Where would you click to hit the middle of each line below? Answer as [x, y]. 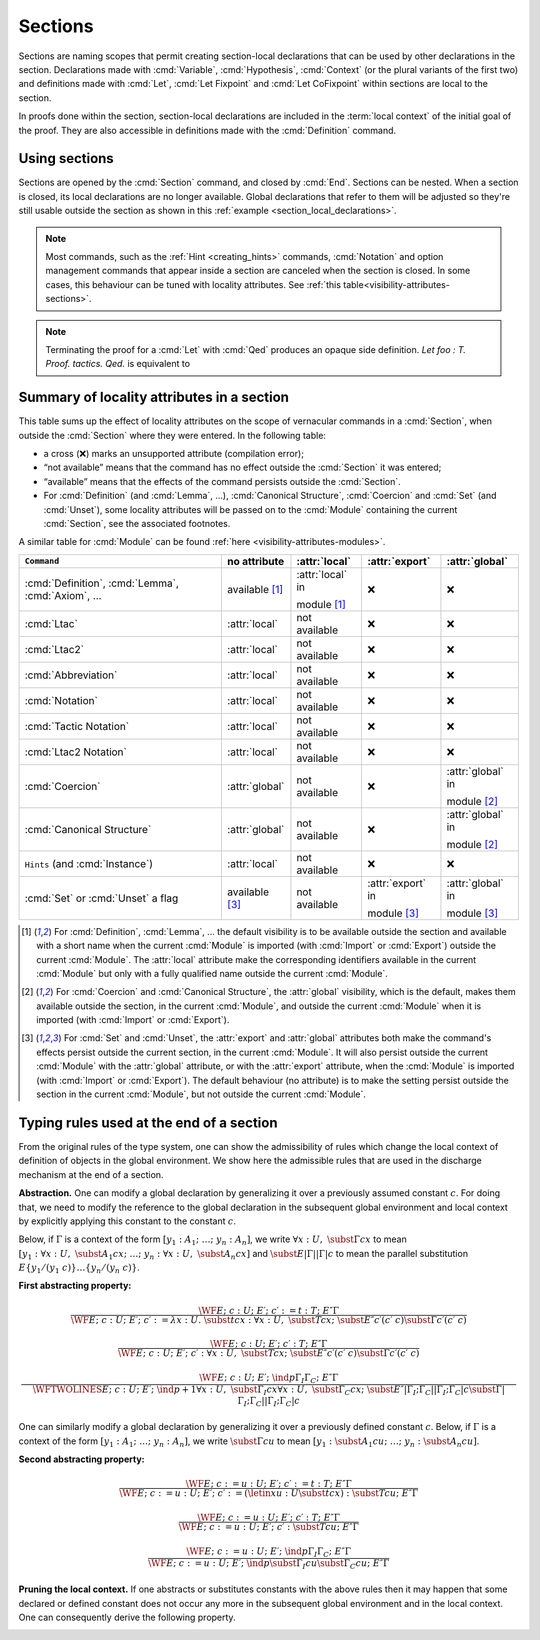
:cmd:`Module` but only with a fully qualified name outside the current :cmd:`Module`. [212, 973]
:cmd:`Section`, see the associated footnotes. [137, 523]
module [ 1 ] [321, 604]
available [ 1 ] [255, 589]
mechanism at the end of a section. [91, 1174]
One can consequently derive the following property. [127, 1617]
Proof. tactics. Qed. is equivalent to [117, 364]
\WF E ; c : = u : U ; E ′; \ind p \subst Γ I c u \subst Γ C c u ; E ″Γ [269, 1564]
